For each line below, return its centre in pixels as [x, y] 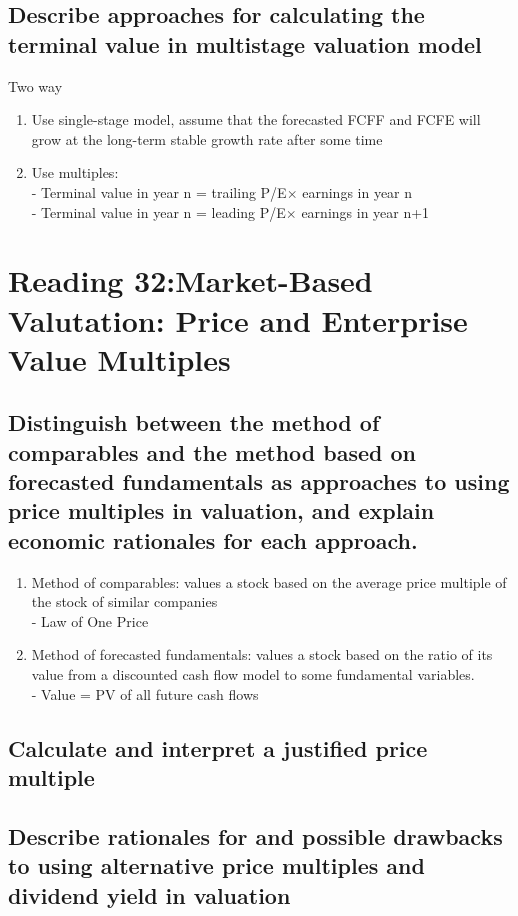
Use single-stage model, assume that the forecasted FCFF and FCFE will [256, 119]
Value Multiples [119, 358]
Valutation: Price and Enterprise [238, 319]
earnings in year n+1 [365, 211]
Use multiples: [75, 172]
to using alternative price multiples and [216, 865]
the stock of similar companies [124, 601]
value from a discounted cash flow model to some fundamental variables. [253, 674]
